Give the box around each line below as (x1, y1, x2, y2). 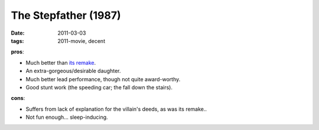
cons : (11, 95, 25, 102)
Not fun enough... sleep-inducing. (25, 114, 109, 121)
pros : (11, 48, 24, 55)
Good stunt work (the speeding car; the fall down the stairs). (25, 84, 172, 91)
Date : (11, 29, 25, 36)
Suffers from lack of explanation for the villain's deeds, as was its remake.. (25, 105, 207, 112)
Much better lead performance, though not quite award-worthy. (25, 75, 181, 82)
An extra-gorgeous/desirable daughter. (25, 68, 121, 75)
